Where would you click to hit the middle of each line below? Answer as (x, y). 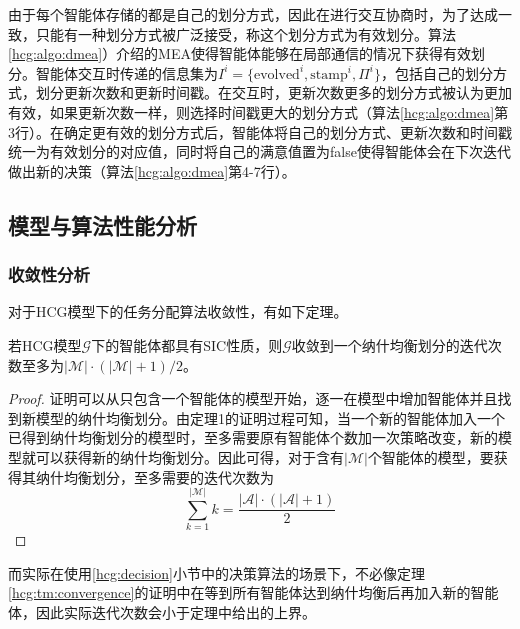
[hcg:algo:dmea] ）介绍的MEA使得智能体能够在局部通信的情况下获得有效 (239, 53)
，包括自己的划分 (436, 72)
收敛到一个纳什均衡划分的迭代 (389, 344)
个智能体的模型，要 (430, 456)
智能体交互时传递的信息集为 (126, 72)
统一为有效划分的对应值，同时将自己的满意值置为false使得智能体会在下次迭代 (259, 151)
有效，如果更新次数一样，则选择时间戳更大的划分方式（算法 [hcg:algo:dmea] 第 (258, 111)
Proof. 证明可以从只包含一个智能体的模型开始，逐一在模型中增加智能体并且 (253, 398)
